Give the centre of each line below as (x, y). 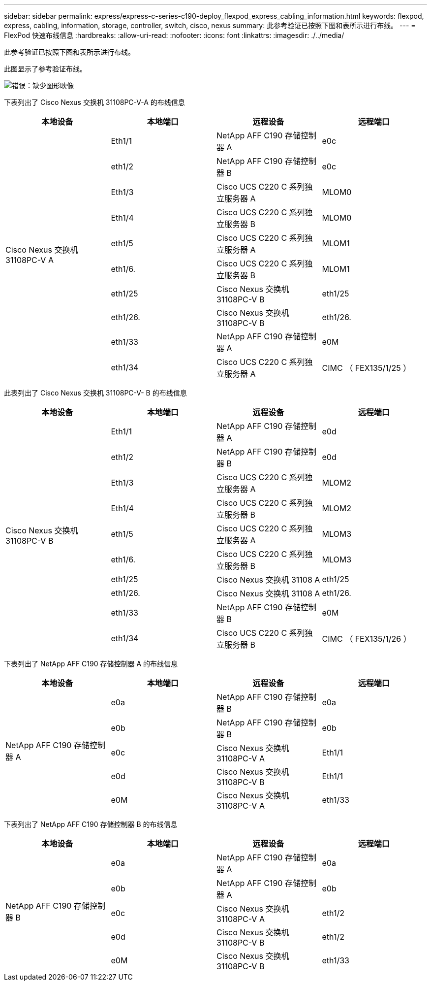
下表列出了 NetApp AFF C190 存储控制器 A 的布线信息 (91, 664)
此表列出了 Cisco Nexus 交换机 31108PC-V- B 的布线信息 (95, 393)
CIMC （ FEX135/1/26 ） (367, 639)
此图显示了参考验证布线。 (45, 69)
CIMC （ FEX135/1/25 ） (367, 368)
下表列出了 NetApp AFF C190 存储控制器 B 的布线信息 (91, 824)
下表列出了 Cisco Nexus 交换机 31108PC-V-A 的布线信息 (94, 102)
